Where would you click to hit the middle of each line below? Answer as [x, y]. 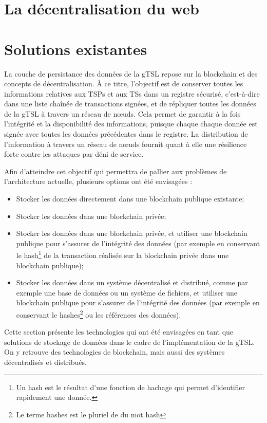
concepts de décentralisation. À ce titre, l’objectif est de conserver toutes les [124, 84]
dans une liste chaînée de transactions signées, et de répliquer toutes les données [130, 104]
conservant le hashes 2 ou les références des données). [99, 314]
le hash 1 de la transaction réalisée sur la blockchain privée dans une [122, 254]
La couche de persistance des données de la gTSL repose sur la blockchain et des [131, 73]
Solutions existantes [76, 49]
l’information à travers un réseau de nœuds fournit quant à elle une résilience [126, 144]
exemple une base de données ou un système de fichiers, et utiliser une [127, 292]
